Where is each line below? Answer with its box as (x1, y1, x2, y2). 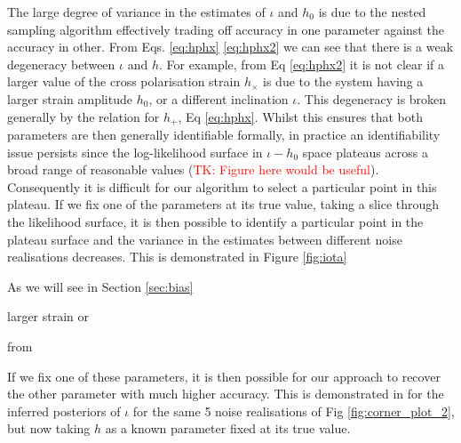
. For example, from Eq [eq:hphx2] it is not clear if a (158, 54, 445, 73)
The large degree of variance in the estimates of (7, 3, 266, 20)
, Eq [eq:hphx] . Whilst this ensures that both (178, 107, 423, 125)
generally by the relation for (7, 107, 160, 125)
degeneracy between (7, 54, 115, 73)
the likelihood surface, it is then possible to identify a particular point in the (7, 212, 424, 230)
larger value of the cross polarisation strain (7, 72, 241, 91)
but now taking (7, 419, 91, 438)
